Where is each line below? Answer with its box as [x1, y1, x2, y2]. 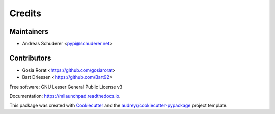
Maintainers [9, 27, 49, 36]
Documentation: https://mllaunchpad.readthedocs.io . [9, 93, 121, 99]
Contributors [9, 53, 51, 62]
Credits [9, 8, 42, 19]
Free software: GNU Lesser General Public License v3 [9, 83, 123, 90]
